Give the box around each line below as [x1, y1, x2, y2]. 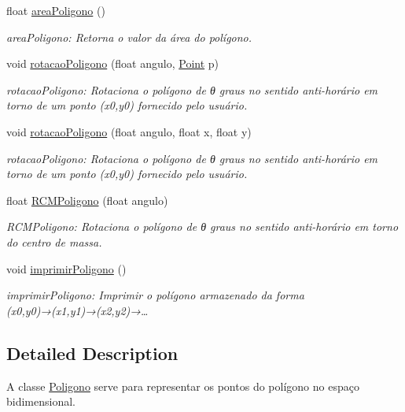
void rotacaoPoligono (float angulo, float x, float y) [6, 123, 252, 139]
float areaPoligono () [6, 2, 105, 18]
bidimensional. [6, 393, 75, 410]
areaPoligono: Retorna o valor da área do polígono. [6, 28, 252, 45]
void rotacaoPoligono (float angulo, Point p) [6, 55, 219, 72]
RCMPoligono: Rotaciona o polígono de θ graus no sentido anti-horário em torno [6, 218, 399, 235]
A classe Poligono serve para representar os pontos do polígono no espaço [6, 377, 359, 394]
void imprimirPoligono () [6, 260, 127, 277]
